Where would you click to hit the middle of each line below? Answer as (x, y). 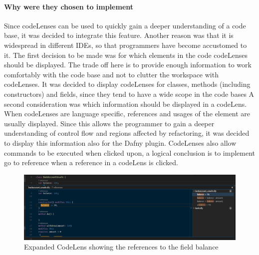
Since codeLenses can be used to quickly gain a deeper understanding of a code (125, 25)
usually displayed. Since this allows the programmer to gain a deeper (109, 123)
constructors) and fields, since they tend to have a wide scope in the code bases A (129, 94)
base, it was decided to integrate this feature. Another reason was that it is (119, 35)
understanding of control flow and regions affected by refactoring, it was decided (127, 133)
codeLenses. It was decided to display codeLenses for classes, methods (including (127, 84)
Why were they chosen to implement (69, 6)
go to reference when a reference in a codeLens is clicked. (91, 162)
